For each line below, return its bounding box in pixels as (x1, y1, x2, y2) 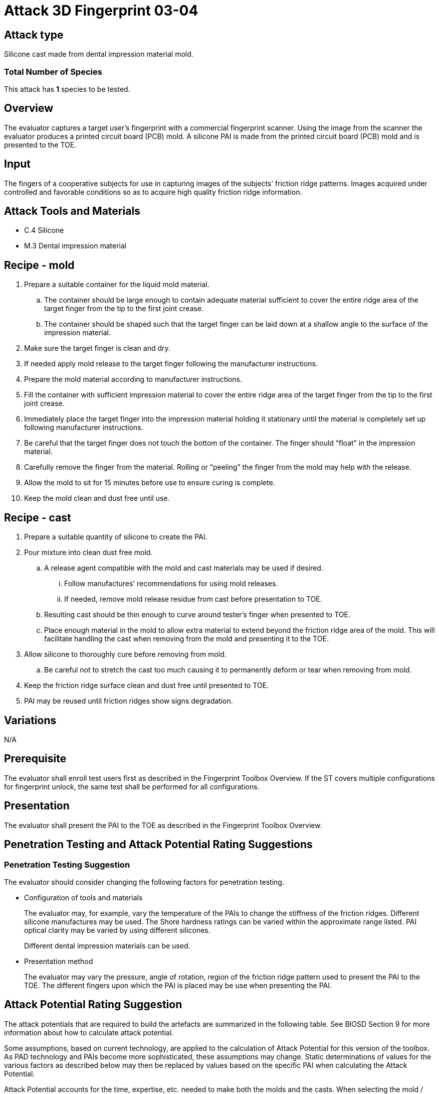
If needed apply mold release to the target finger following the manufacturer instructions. (24, 359, 318, 368)
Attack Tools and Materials (4, 205, 140, 218)
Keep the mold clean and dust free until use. (24, 494, 170, 503)
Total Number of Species (4, 66, 102, 77)
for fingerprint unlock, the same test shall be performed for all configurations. (4, 782, 260, 791)
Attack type (4, 28, 64, 41)
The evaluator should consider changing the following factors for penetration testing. (4, 877, 284, 886)
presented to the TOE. (4, 140, 77, 149)
